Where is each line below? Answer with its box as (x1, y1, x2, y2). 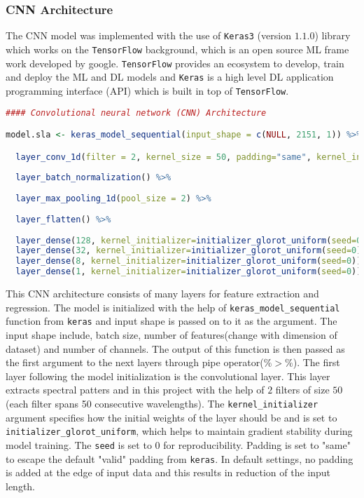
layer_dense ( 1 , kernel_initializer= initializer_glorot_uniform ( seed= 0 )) (15, 267, 362, 277)
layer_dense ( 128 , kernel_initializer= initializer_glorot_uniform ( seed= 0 (15, 235, 362, 245)
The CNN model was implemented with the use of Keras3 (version (6, 28, 291, 43)
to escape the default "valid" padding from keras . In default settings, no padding (6, 451, 353, 466)
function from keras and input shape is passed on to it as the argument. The (6, 314, 337, 328)
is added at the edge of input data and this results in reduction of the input (6, 465, 330, 480)
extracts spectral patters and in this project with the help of (6, 382, 265, 397)
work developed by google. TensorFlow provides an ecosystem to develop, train (6, 55, 344, 70)
